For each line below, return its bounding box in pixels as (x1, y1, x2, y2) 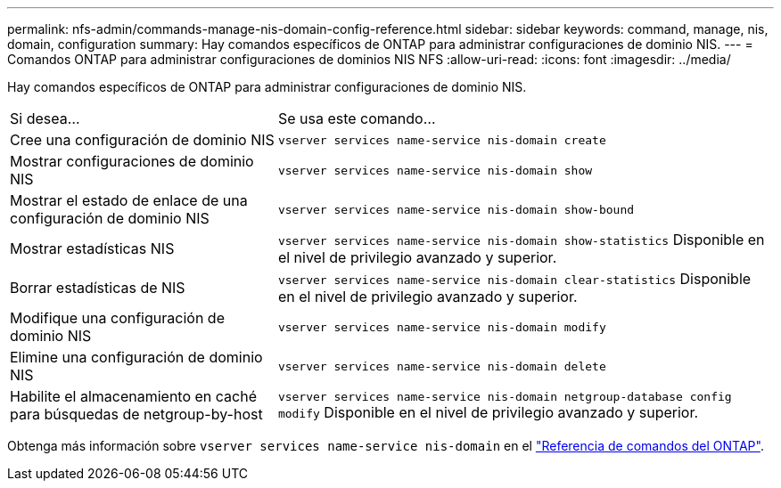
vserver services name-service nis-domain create (277, 133, 606, 147)
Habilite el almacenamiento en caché (10, 387, 258, 405)
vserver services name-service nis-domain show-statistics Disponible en (277, 231, 765, 248)
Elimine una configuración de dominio (10, 348, 263, 366)
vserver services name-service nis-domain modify (277, 320, 606, 334)
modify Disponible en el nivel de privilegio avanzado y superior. (277, 403, 699, 421)
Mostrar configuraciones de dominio (10, 152, 254, 170)
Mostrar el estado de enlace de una (10, 191, 248, 209)
